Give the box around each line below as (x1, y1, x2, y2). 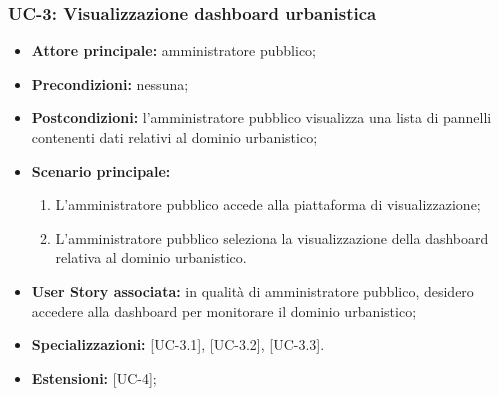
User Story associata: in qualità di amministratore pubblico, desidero (31, 280, 474, 301)
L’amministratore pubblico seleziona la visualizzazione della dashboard (55, 227, 489, 248)
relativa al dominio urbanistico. (55, 247, 247, 268)
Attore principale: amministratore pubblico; (31, 40, 316, 61)
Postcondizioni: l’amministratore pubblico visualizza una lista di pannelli (31, 107, 492, 128)
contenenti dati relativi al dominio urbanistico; (31, 127, 318, 147)
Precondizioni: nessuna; (31, 73, 189, 94)
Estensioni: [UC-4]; (31, 367, 157, 388)
